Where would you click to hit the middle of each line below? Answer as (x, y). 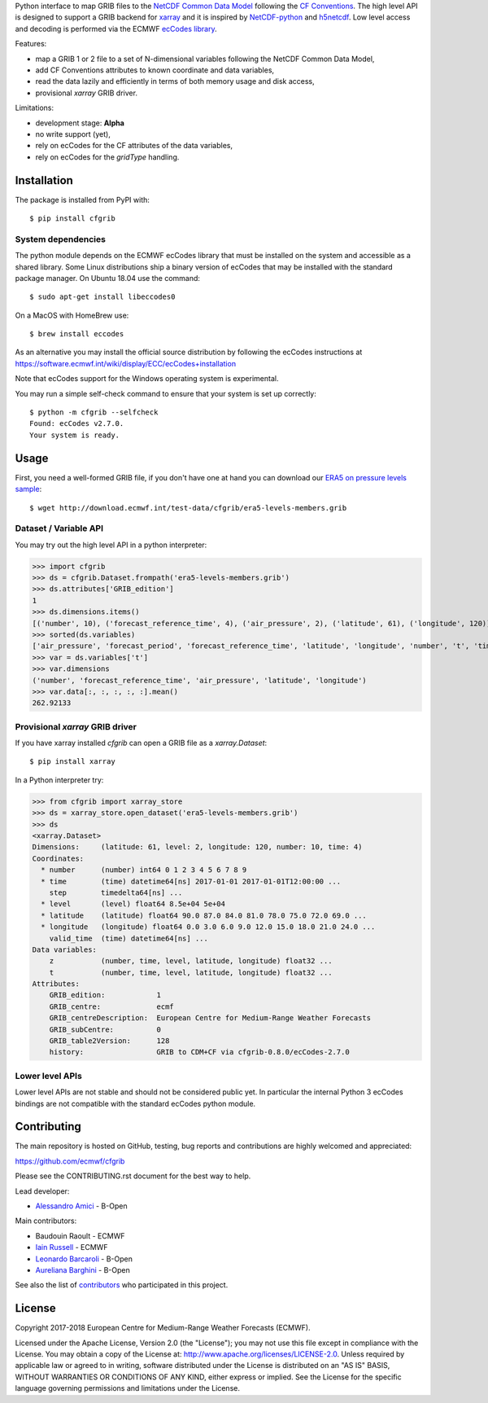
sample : (28, 489)
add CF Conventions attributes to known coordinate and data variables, (155, 70)
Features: (31, 44)
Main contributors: (46, 1221)
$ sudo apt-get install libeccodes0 (102, 297)
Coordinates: (58, 858)
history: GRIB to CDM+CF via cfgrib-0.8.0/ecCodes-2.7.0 (199, 1052)
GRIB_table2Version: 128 (109, 1041)
